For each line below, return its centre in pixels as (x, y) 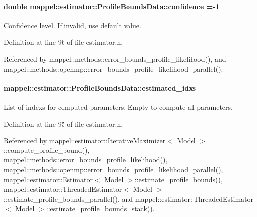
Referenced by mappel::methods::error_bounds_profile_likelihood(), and (115, 58)
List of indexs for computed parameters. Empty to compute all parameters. (118, 107)
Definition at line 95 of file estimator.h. (64, 123)
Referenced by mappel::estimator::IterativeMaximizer (85, 140)
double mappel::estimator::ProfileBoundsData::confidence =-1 (112, 6)
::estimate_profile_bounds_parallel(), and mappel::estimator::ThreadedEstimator (129, 198)
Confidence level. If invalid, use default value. (73, 25)
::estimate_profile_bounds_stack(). (100, 208)
